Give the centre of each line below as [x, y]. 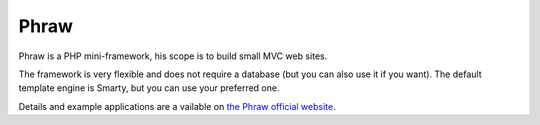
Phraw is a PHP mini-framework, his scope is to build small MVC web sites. [173, 56]
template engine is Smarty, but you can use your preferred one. [149, 88]
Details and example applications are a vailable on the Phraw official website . [177, 106]
